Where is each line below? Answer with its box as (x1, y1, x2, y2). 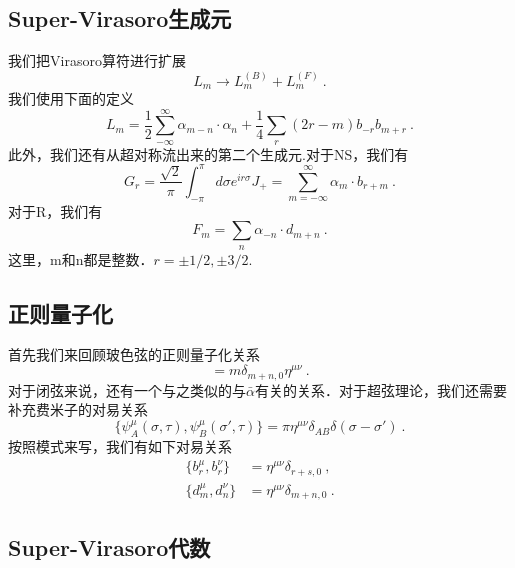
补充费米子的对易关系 (8, 399, 148, 420)
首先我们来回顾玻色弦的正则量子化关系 (8, 344, 260, 365)
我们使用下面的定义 (8, 88, 134, 109)
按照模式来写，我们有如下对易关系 (8, 436, 232, 457)
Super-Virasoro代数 (8, 531, 211, 562)
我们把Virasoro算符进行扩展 (8, 50, 186, 71)
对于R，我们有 (8, 200, 103, 221)
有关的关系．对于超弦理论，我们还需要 (254, 379, 507, 400)
